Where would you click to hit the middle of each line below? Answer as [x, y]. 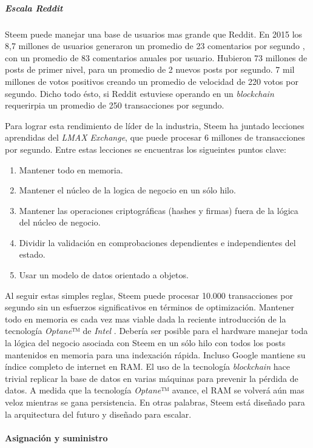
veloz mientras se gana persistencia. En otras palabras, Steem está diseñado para [155, 402]
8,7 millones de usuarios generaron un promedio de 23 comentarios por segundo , [155, 46]
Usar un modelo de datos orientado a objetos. [104, 275]
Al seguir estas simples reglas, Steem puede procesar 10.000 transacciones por [149, 295]
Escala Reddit [34, 8]
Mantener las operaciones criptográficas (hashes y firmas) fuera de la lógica [159, 210]
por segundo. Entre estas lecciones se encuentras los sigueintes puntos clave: [146, 149]
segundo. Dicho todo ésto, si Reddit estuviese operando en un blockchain [140, 93]
